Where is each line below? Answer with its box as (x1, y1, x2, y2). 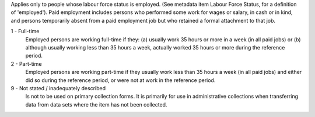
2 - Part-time (10, 60, 42, 67)
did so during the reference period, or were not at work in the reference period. (25, 76, 216, 84)
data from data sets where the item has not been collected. (25, 101, 167, 108)
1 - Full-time (10, 28, 40, 35)
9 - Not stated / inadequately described (10, 84, 106, 91)
